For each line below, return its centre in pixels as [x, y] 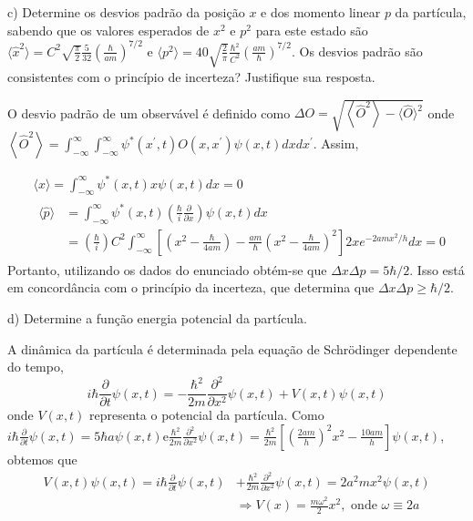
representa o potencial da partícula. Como [207, 415]
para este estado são [312, 30]
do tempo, [36, 367]
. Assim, [336, 143]
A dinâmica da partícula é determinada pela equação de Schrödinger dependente [232, 348]
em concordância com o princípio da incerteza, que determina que [191, 287]
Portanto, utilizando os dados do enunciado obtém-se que [167, 269]
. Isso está [437, 269]
